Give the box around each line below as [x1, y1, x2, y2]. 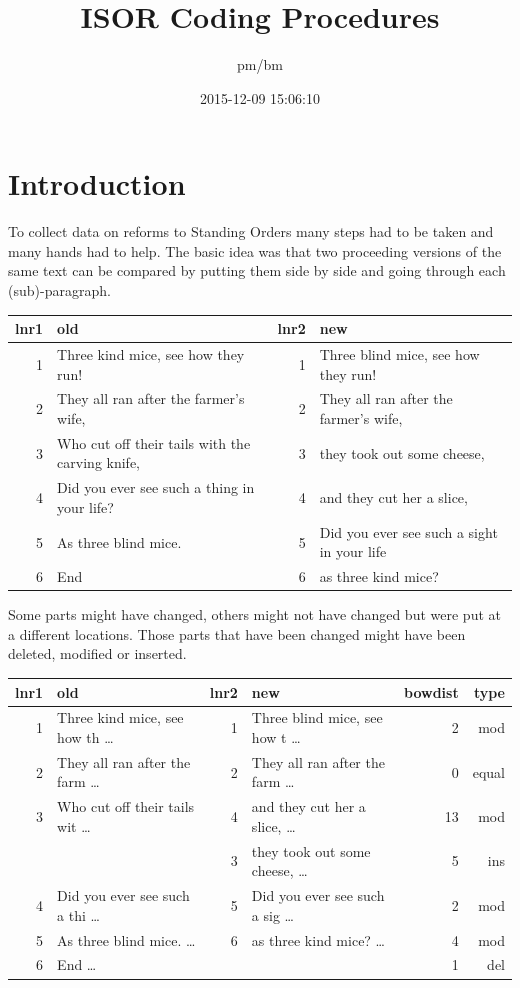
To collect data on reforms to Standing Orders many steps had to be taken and [8, 221, 494, 242]
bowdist [404, 681, 459, 702]
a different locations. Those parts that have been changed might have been [8, 623, 466, 644]
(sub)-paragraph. [8, 280, 111, 301]
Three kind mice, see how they [57, 343, 245, 364]
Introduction [8, 163, 186, 204]
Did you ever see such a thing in [57, 477, 255, 498]
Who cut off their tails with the [57, 432, 251, 453]
